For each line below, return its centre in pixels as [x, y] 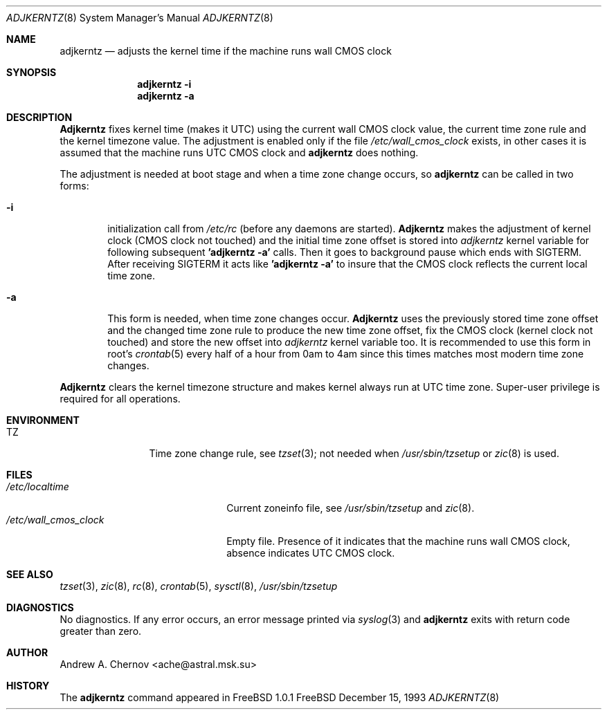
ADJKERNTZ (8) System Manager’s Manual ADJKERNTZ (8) [140, 18]
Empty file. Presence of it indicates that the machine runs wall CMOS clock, [398, 541]
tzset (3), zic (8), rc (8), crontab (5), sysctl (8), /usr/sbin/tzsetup [199, 586]
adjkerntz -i [164, 84]
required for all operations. [120, 399]
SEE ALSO [30, 574]
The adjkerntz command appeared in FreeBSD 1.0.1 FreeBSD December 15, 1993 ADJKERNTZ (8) [280, 697]
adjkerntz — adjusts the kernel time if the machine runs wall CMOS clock [226, 51]
